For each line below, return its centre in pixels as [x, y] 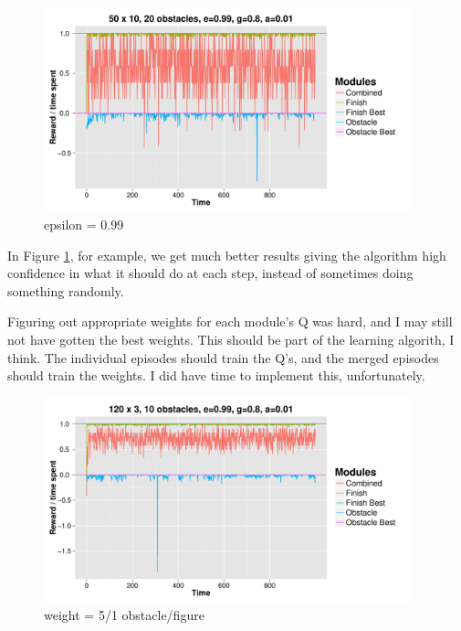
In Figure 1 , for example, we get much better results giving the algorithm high [227, 255]
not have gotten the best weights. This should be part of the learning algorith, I [231, 339]
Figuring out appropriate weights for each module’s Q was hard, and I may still [230, 321]
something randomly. [66, 290]
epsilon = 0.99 [84, 225]
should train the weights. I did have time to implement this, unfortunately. [216, 375]
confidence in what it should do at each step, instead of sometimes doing [210, 273]
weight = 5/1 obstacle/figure [124, 614]
